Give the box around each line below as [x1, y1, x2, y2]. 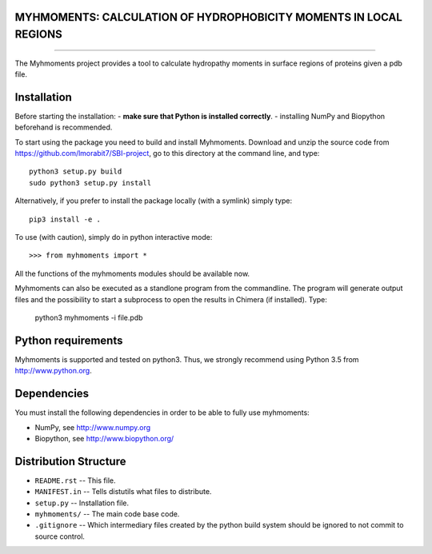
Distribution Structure [14, 454, 126, 468]
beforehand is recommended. [14, 122, 113, 132]
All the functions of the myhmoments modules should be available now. [14, 269, 250, 278]
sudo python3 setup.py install [29, 178, 152, 187]
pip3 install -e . [29, 214, 102, 224]
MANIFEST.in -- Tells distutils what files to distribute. [34, 487, 212, 496]
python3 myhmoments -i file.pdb [34, 313, 143, 322]
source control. [34, 532, 86, 541]
